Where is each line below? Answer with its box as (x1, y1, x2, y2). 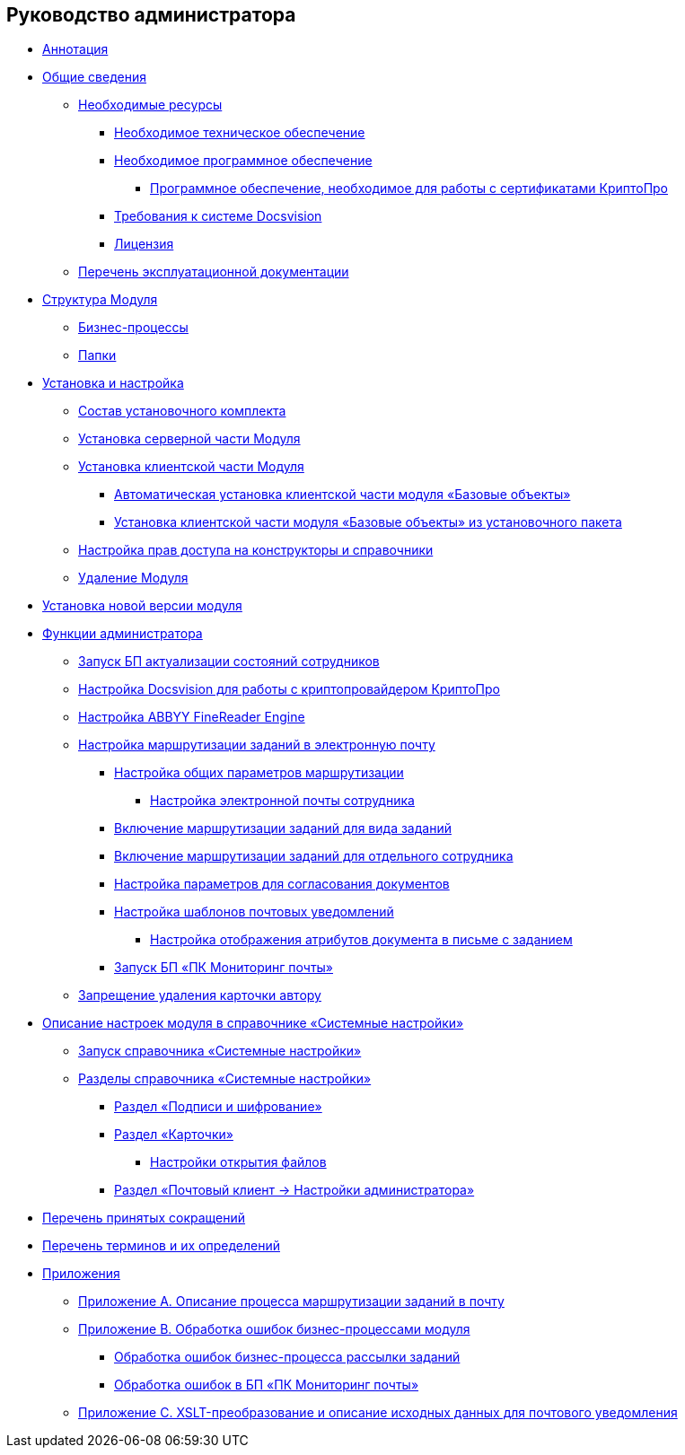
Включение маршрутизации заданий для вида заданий (114, 820, 452, 837)
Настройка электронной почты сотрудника (150, 793, 415, 809)
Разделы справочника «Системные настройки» (78, 1071, 372, 1087)
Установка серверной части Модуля (78, 431, 301, 447)
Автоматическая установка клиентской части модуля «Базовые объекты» (114, 486, 571, 503)
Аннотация (42, 41, 109, 57)
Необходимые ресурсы (78, 97, 223, 113)
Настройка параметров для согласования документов (114, 876, 450, 892)
